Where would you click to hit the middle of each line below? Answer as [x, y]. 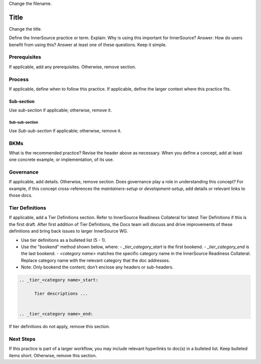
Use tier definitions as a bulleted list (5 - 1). [64, 240]
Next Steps [22, 339]
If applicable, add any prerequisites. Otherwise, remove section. [72, 67]
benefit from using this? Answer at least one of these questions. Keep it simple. [88, 45]
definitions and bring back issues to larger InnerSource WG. [68, 231]
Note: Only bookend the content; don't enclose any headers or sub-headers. [97, 267]
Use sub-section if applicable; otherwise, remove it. [60, 110]
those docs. [21, 195]
